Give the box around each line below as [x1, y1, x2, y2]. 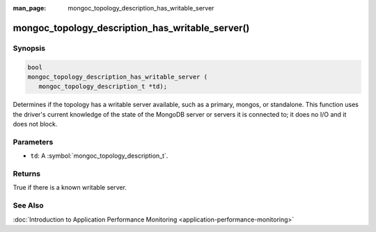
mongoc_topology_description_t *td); [38, 83, 167, 90]
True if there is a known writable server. [13, 183, 127, 192]
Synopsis [13, 43, 45, 53]
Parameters [13, 137, 54, 147]
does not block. [13, 120, 58, 129]
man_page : [13, 4, 47, 12]
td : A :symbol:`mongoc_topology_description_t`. [30, 151, 169, 160]
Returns [13, 169, 41, 179]
